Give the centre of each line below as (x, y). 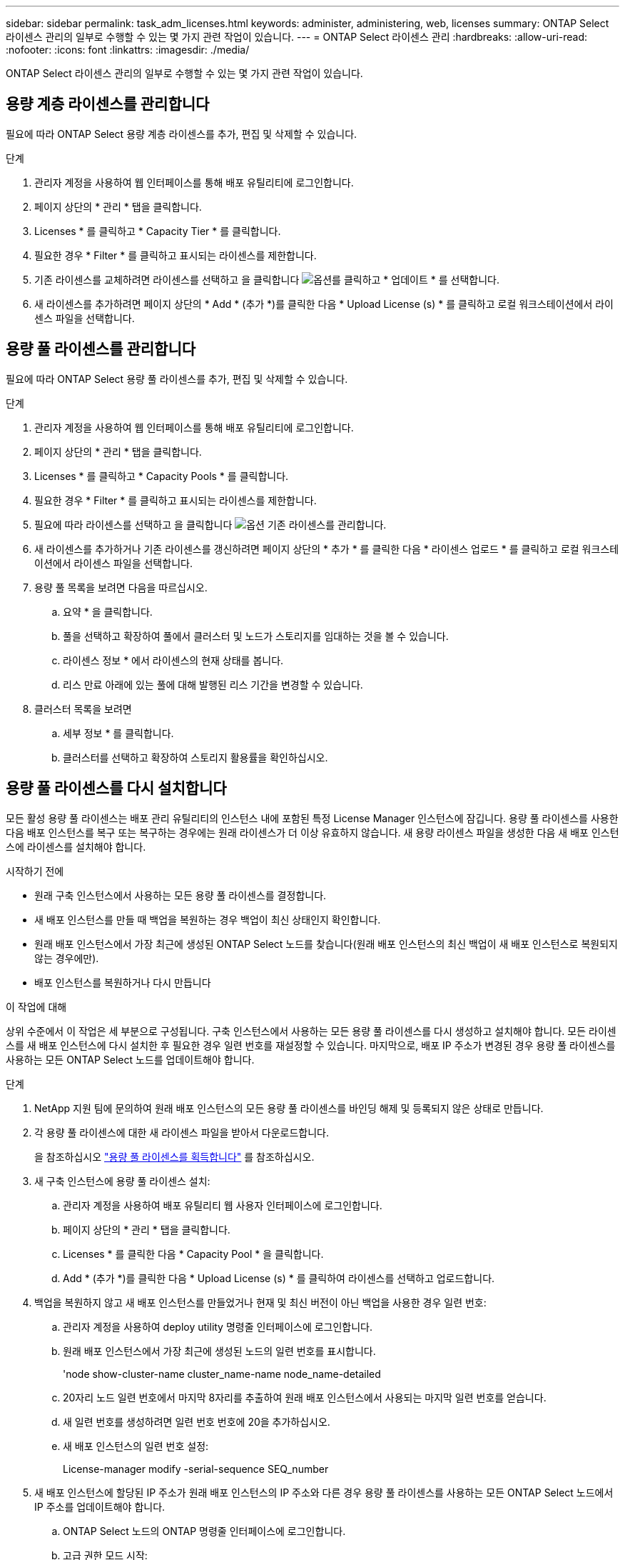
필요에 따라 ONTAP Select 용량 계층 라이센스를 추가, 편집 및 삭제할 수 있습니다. (182, 134)
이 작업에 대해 (36, 1006)
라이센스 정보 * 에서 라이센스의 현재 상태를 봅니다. (173, 660)
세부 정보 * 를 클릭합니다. (118, 733)
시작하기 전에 (35, 871)
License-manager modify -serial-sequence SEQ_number (196, 1469)
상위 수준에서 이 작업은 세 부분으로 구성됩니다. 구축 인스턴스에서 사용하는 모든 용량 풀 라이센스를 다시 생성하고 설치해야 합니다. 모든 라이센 (311, 1031)
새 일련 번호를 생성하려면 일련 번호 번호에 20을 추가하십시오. (197, 1421)
